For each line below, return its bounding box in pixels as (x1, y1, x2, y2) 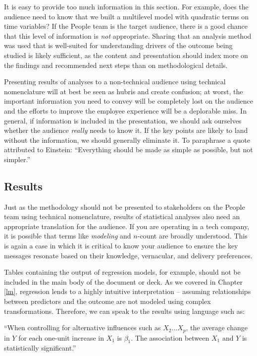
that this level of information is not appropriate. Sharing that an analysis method (4, 30, 252, 41)
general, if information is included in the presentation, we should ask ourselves (4, 115, 242, 125)
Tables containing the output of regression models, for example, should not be (4, 267, 241, 277)
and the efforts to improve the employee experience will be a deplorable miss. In (4, 105, 247, 116)
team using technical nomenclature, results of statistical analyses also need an (4, 211, 240, 222)
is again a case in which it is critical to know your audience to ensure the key (4, 240, 238, 251)
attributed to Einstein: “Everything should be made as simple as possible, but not (4, 144, 253, 155)
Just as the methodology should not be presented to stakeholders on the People (4, 201, 245, 212)
